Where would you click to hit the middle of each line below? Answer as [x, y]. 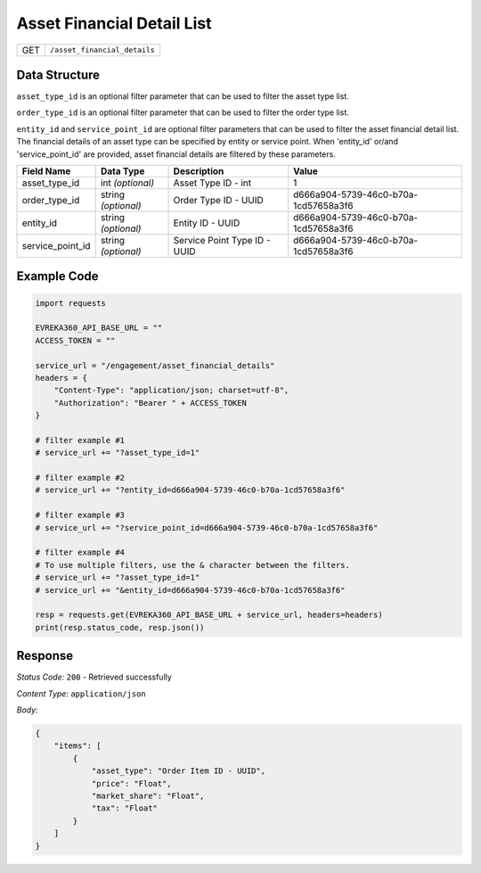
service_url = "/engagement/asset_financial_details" [155, 365]
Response [45, 656]
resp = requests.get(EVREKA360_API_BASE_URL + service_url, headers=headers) [209, 615]
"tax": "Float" [124, 808]
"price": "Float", [132, 783]
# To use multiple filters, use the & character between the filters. [193, 565]
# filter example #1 [80, 440]
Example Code [57, 276]
